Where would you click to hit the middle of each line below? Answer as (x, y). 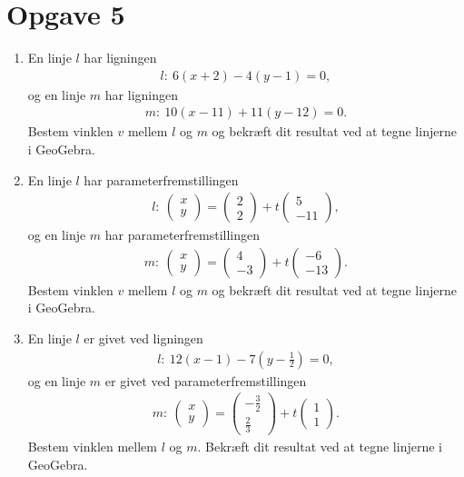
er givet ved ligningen (143, 338)
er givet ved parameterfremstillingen (206, 380)
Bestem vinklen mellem (92, 447)
